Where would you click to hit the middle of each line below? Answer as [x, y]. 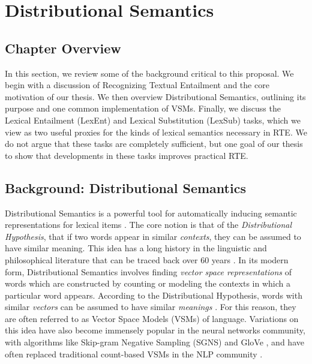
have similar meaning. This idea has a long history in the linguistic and [136, 248]
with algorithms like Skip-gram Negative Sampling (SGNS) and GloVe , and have [154, 342]
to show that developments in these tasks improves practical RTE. [127, 155]
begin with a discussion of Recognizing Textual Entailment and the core [137, 85]
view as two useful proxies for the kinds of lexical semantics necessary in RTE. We [156, 132]
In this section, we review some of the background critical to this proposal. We [149, 73]
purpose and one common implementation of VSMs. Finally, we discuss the [143, 108]
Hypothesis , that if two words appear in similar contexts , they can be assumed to [153, 236]
